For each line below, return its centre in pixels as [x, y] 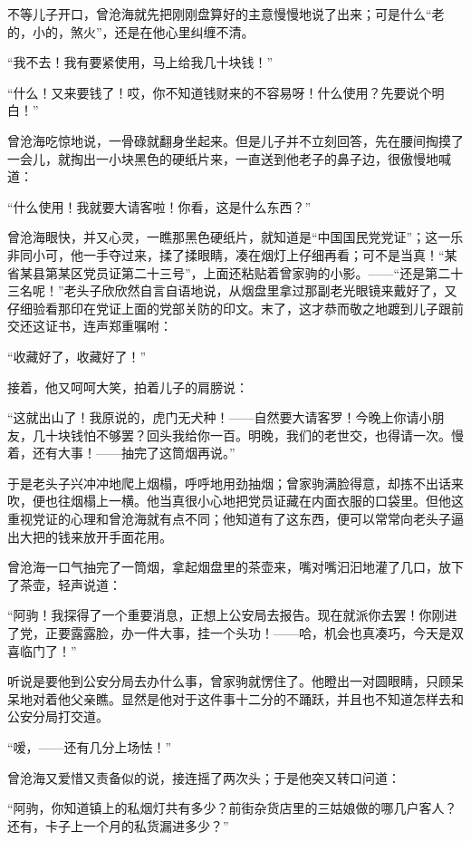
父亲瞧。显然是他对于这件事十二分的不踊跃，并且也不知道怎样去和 [267, 698]
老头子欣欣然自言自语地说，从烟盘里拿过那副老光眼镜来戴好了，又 [260, 290]
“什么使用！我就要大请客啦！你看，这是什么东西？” [159, 206]
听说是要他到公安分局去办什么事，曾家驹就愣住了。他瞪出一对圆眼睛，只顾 [229, 681]
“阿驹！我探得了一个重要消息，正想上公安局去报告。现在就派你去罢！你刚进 [232, 615]
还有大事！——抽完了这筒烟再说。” [134, 453]
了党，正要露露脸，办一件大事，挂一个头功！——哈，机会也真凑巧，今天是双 [235, 633]
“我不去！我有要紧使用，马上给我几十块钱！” [140, 62]
